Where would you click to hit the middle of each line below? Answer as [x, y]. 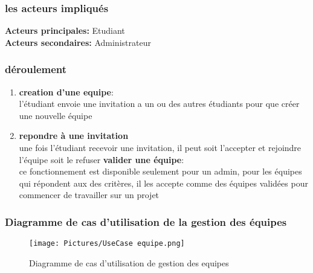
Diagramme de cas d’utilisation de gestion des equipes [129, 262]
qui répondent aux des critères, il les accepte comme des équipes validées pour [163, 183]
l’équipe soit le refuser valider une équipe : [102, 159]
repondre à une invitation [74, 136]
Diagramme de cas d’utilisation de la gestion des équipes [146, 221]
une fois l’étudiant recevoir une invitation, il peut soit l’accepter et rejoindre [160, 147]
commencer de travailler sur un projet [89, 195]
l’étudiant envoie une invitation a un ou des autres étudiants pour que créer [159, 104]
